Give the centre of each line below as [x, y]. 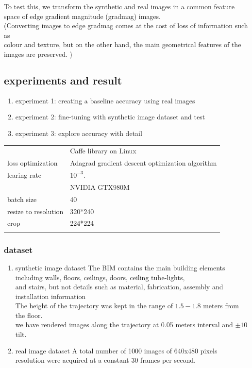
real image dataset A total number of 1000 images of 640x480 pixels [116, 350]
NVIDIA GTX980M [100, 187]
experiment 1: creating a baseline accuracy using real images [105, 100]
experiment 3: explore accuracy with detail [79, 133]
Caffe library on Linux [103, 151]
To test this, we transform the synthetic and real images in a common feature [119, 6]
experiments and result [63, 80]
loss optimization [33, 163]
